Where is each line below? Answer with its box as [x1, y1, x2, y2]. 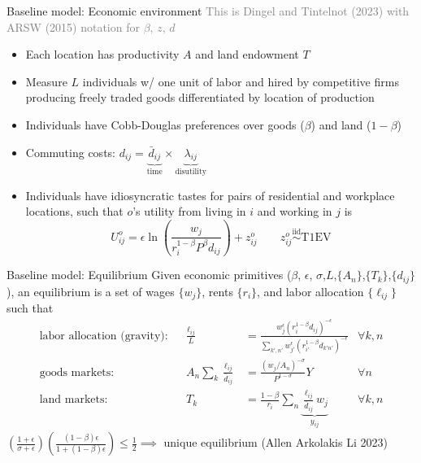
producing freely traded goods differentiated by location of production [25, 89, 375, 106]
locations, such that [25, 203, 124, 220]
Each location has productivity [25, 46, 180, 63]
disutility [175, 168, 206, 177]
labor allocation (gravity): [39, 330, 168, 342]
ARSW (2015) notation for [7, 18, 140, 35]
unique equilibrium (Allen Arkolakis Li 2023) [163, 434, 388, 451]
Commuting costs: [25, 143, 115, 160]
